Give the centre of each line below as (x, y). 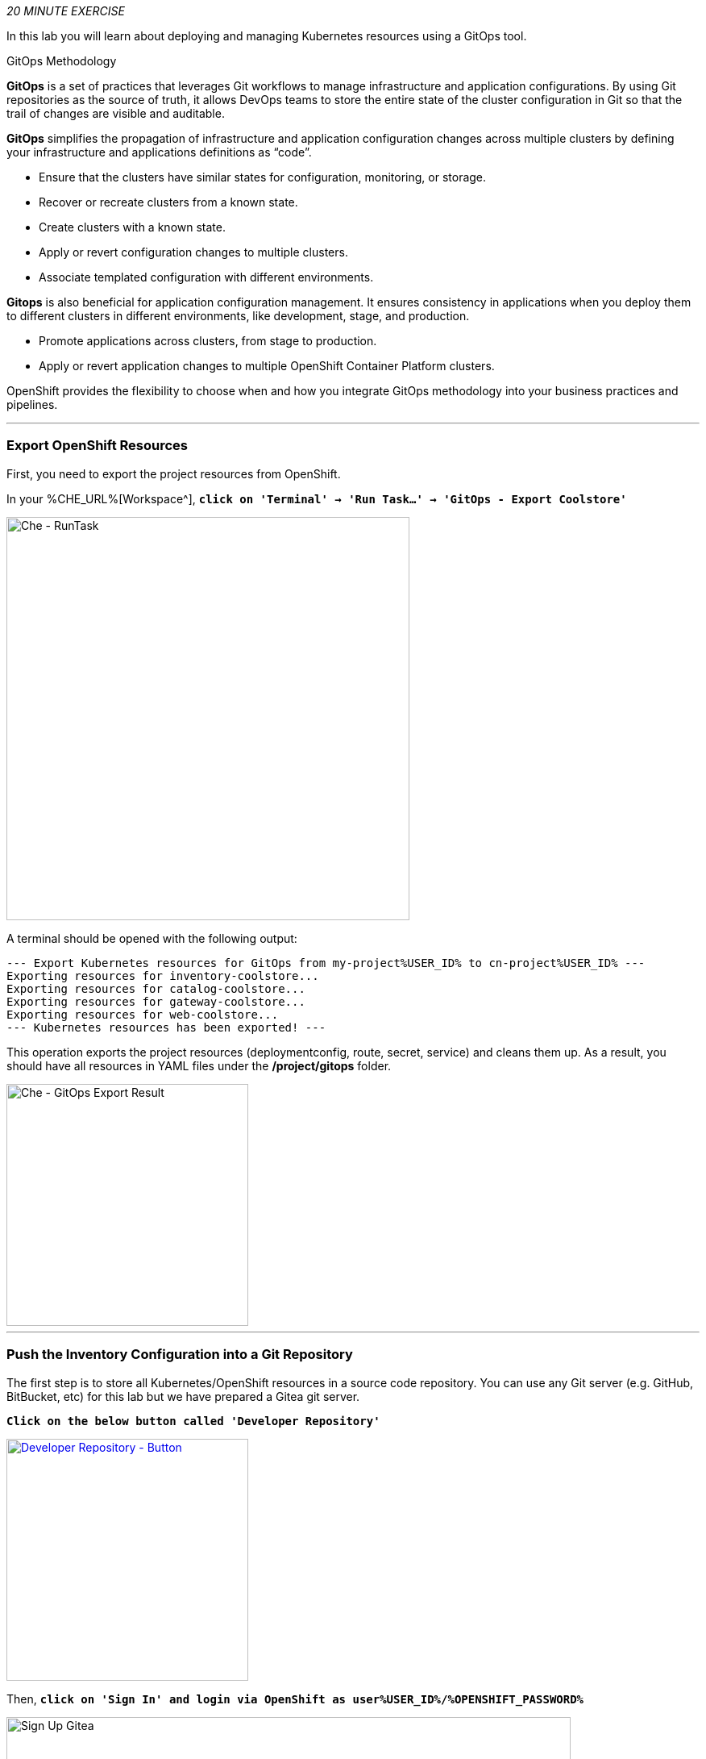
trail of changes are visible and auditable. (116, 113)
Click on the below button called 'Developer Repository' (193, 1421)
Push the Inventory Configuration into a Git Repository (180, 1355)
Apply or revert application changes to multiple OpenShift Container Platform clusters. (267, 366)
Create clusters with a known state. (132, 227)
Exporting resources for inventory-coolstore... (163, 975)
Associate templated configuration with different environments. (206, 277)
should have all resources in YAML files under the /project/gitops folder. (199, 1065)
